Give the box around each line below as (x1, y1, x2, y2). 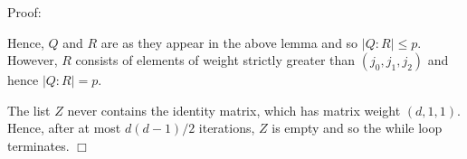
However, (7, 51, 58, 70)
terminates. (7, 136, 70, 154)
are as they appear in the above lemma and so (100, 33, 358, 51)
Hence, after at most (7, 118, 121, 137)
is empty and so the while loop (272, 118, 443, 137)
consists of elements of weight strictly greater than (75, 51, 356, 70)
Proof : (7, 3, 42, 21)
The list (7, 100, 51, 119)
